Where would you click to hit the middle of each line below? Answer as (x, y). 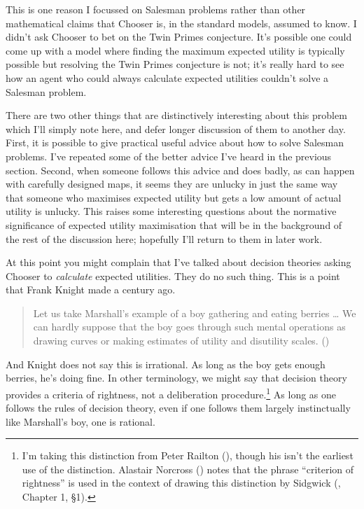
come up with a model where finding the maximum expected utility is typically (175, 50)
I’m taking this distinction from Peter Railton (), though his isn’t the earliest (188, 455)
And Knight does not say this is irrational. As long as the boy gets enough (166, 364)
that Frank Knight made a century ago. (91, 290)
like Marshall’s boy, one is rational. (80, 421)
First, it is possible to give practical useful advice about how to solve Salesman (175, 142)
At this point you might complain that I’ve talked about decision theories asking (178, 262)
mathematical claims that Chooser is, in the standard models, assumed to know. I (181, 23)
